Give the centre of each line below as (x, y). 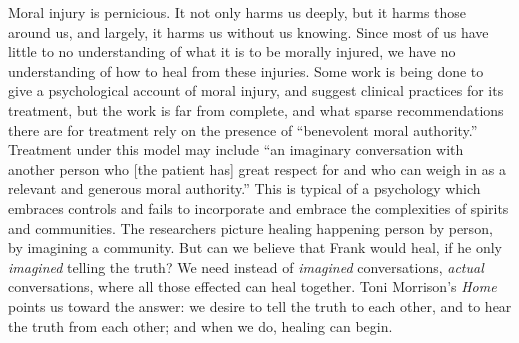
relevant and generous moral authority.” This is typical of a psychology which (244, 188)
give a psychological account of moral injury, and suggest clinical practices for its (256, 90)
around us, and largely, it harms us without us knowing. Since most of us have (248, 31)
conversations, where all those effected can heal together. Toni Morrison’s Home (252, 286)
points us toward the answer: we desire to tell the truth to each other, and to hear (260, 305)
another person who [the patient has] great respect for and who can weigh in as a (257, 168)
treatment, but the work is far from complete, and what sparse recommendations (256, 109)
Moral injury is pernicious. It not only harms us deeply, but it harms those (237, 12)
